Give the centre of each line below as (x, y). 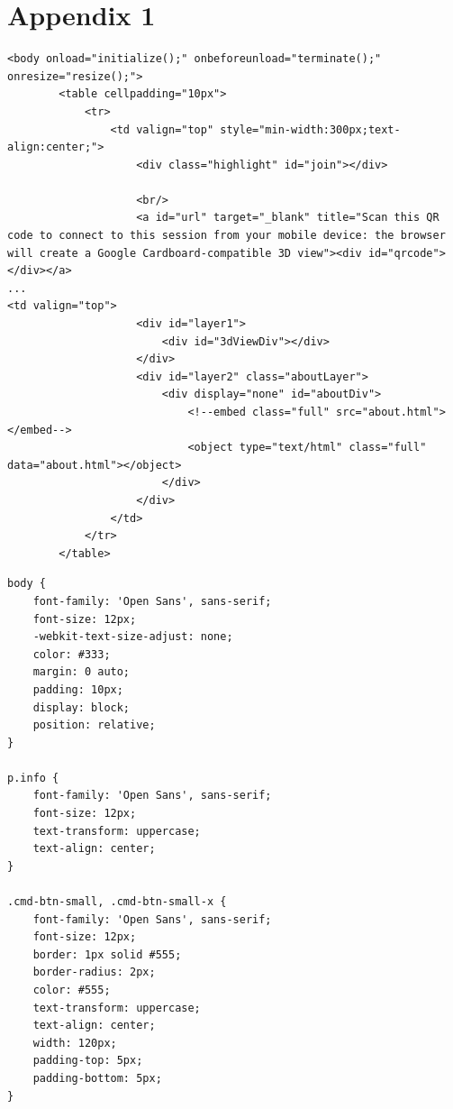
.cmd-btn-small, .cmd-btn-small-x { (117, 902)
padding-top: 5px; (88, 1061)
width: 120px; (75, 1043)
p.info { (33, 778)
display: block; (82, 707)
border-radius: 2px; (94, 972)
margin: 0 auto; (82, 672)
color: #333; (72, 654)
